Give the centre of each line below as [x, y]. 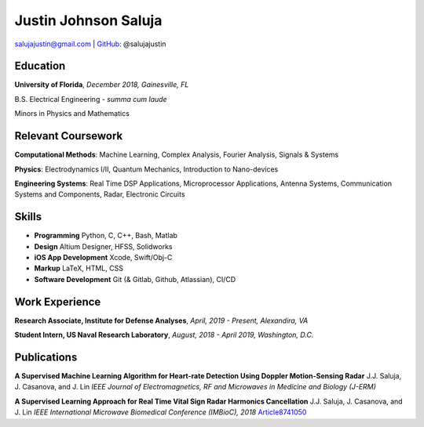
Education [40, 66]
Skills [28, 217]
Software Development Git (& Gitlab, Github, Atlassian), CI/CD [135, 279]
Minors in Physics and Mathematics [72, 114]
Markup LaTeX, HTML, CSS [79, 268]
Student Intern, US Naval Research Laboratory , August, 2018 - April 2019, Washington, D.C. [164, 335]
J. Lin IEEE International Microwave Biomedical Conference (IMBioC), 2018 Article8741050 [161, 412]
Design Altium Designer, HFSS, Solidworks [103, 246]
